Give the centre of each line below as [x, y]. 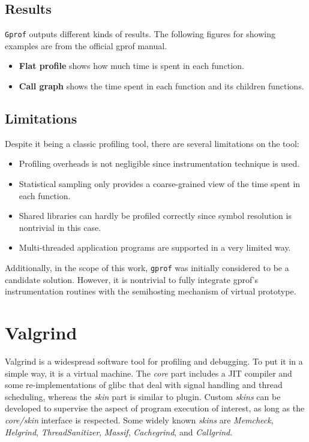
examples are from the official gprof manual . [86, 45]
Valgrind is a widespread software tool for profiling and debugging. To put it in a [154, 361]
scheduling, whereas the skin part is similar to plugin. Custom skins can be [143, 396]
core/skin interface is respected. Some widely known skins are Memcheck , [139, 420]
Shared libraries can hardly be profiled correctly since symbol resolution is [155, 216]
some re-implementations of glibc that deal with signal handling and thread [144, 385]
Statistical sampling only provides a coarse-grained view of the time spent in [160, 184]
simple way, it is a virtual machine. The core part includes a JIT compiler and [148, 373]
